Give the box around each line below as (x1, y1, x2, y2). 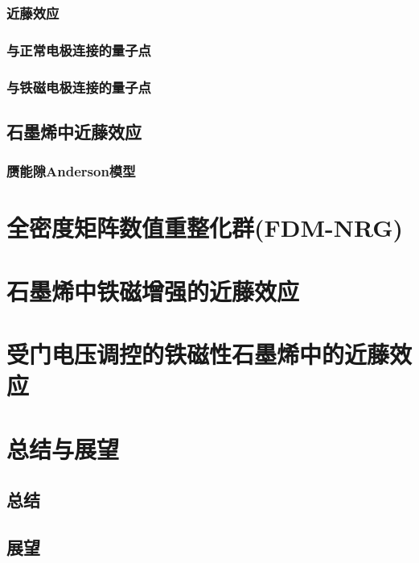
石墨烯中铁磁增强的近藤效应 (6, 274, 300, 307)
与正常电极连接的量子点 (6, 39, 151, 60)
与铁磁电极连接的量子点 (6, 77, 151, 97)
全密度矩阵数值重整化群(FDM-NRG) (6, 211, 404, 244)
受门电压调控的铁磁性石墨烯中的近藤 (6, 337, 390, 371)
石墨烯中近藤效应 (6, 118, 142, 143)
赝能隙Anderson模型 (6, 161, 136, 181)
